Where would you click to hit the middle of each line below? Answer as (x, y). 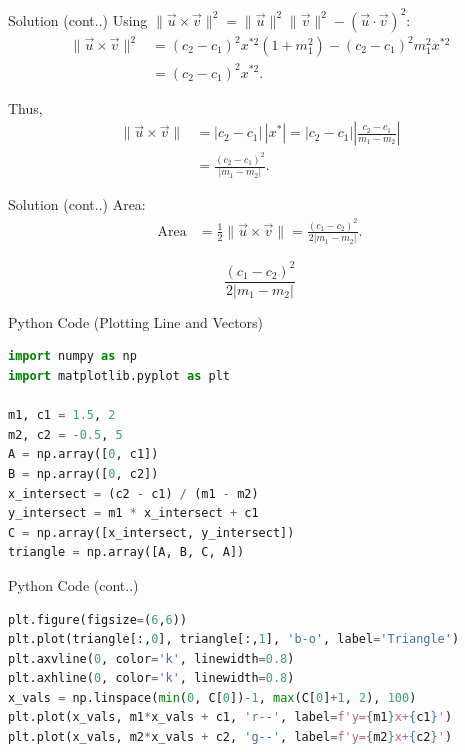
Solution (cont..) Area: (77, 204)
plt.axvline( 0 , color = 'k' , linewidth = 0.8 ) (151, 658)
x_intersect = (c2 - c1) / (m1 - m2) (133, 493)
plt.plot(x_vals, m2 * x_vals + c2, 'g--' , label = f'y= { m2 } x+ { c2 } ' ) (230, 737)
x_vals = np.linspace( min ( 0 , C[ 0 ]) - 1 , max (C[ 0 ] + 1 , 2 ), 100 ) (212, 697)
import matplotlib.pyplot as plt (119, 375)
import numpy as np (72, 356)
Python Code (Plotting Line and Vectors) (136, 321)
